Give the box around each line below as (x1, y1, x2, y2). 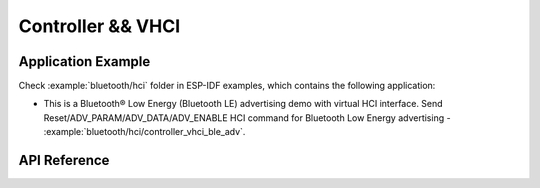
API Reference (18, 152, 110, 169)
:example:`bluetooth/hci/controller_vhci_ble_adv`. (43, 126, 246, 138)
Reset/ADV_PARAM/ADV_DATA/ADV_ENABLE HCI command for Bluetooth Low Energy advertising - (43, 111, 451, 124)
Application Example (18, 53, 151, 70)
